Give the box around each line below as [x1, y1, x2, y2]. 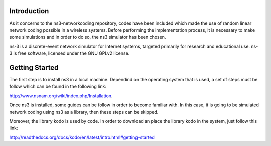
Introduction [9, 7, 49, 15]
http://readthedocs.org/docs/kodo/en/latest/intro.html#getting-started [9, 134, 155, 140]
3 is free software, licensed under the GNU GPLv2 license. [9, 50, 130, 56]
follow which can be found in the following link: [9, 83, 106, 90]
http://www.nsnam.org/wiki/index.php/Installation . [9, 93, 113, 99]
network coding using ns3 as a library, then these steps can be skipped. [9, 109, 159, 115]
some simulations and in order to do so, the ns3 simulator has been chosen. [9, 34, 166, 40]
